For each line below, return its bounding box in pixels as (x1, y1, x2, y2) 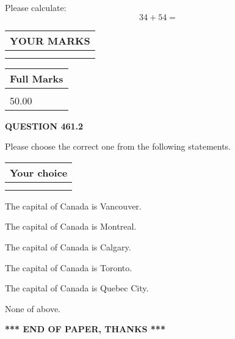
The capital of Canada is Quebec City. (5, 282, 149, 294)
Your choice (10, 165, 68, 180)
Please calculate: (5, 1, 67, 13)
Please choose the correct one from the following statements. (5, 140, 231, 153)
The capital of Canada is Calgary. (5, 240, 131, 253)
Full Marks (10, 71, 63, 86)
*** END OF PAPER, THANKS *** (5, 323, 165, 335)
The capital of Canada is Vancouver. (5, 199, 142, 212)
